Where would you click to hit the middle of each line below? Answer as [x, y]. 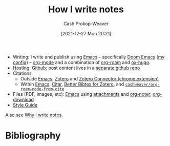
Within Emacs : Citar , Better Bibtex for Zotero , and [72, 84]
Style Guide [25, 105]
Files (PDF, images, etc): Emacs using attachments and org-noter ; [82, 94]
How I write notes [86, 9]
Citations [22, 73]
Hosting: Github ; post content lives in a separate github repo [76, 68]
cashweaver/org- [143, 85]
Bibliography [33, 135]
